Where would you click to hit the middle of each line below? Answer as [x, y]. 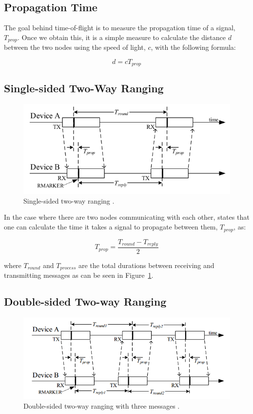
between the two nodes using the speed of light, [75, 47]
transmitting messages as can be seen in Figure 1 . [79, 275]
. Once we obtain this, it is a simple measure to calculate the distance [122, 37]
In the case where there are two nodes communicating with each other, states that [127, 217]
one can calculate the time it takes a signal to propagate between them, [111, 227]
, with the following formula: [193, 47]
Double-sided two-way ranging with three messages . [102, 405]
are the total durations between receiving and [146, 265]
